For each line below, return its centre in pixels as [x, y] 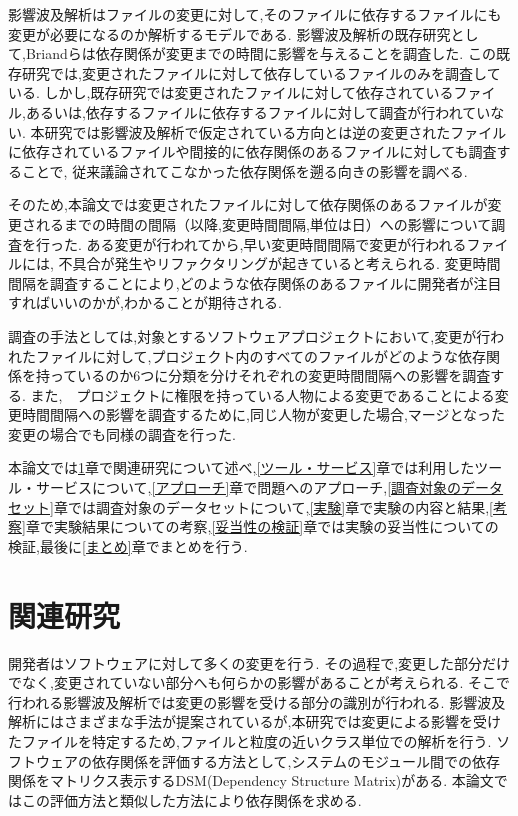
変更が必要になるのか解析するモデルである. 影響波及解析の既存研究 [229, 33]
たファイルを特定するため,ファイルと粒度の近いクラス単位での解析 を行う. [250, 740]
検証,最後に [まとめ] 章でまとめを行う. [128, 545]
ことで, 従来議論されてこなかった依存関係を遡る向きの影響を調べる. [244, 170]
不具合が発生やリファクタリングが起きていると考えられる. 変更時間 [279, 263]
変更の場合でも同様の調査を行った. [122, 433]
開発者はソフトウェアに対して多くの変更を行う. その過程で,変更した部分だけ [259, 662]
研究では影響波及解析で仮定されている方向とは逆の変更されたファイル [275, 131]
